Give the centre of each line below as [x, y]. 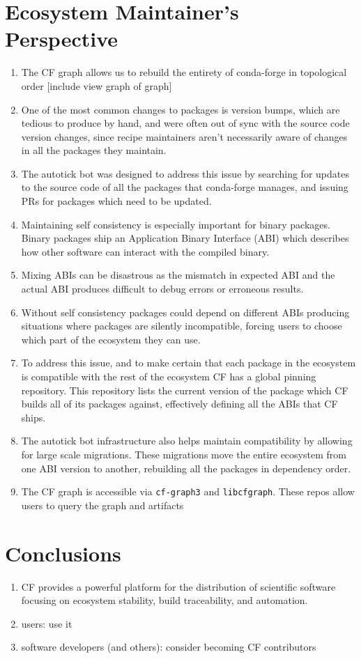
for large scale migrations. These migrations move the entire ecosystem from [184, 454]
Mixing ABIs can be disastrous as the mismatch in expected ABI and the [178, 275]
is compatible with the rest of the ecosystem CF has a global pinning [169, 376]
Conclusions [63, 553]
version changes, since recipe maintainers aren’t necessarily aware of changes [184, 136]
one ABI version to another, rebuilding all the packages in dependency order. [186, 468]
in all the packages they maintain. [94, 150]
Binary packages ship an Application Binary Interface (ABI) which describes [185, 238]
